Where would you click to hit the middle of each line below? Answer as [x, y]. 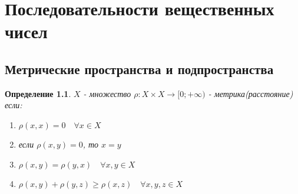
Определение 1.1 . [38, 93]
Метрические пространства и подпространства [139, 68]
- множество [107, 93]
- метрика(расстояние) [251, 93]
